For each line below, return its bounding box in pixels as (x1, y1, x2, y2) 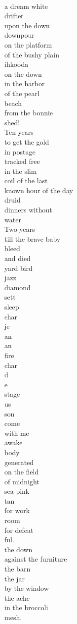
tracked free (4, 156, 40, 166)
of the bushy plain (4, 49, 59, 59)
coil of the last (4, 175, 48, 186)
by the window (4, 583, 49, 593)
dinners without (4, 205, 52, 215)
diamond (4, 282, 31, 292)
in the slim (4, 165, 37, 176)
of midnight (4, 476, 39, 486)
